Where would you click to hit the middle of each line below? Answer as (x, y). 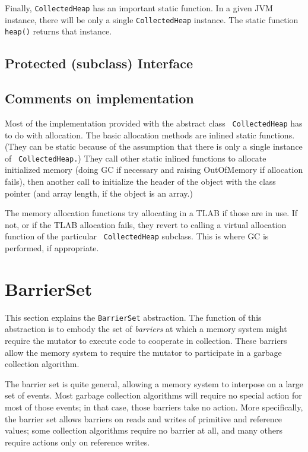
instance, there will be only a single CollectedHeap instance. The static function (152, 19)
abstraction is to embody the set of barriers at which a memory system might (146, 329)
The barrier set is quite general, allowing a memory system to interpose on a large (154, 383)
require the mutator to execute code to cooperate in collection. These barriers (146, 341)
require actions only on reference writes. (77, 442)
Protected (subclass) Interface (99, 63)
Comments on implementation (99, 98)
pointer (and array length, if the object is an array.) (99, 193)
